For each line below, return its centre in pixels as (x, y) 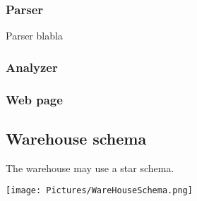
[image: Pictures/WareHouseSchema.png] (99, 191)
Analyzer (32, 67)
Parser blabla (34, 36)
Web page (34, 99)
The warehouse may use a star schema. (90, 167)
